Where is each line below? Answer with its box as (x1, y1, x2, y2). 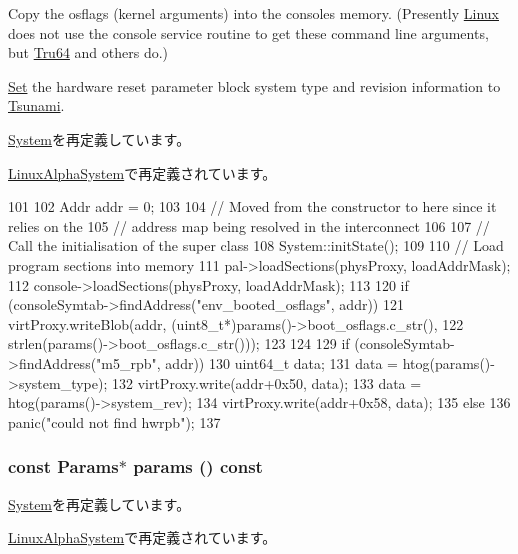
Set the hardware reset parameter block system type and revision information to (8, 75, 501, 96)
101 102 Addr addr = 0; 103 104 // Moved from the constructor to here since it (8, 196, 497, 217)
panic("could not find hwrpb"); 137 (8, 411, 221, 432)
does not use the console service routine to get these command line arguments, (8, 22, 489, 43)
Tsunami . (8, 95, 65, 116)
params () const (133, 454, 263, 479)
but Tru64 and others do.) (8, 42, 169, 63)
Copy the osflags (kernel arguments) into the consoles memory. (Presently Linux (8, 3, 499, 23)
